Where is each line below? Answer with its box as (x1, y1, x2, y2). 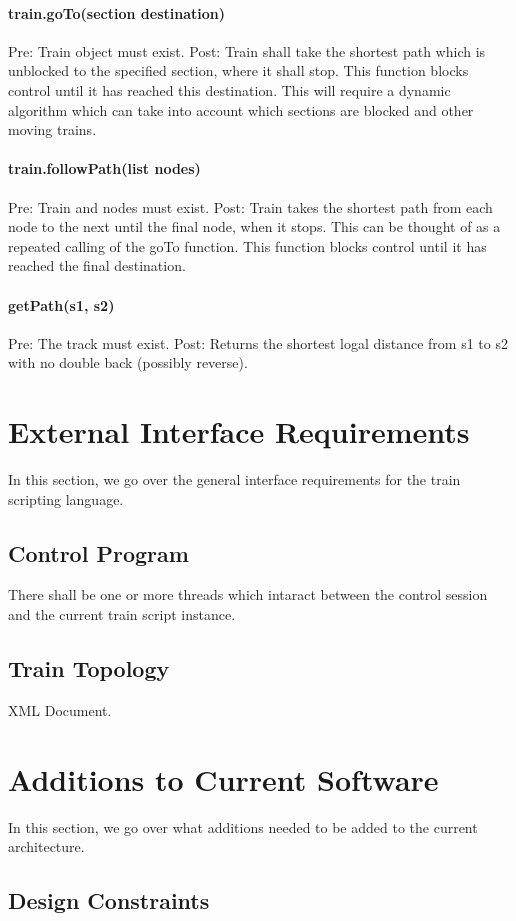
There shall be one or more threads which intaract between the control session (8, 584, 488, 605)
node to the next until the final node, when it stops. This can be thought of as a (8, 216, 501, 237)
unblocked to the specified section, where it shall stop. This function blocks (8, 60, 469, 81)
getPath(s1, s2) (8, 294, 115, 315)
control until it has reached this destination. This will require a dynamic (8, 79, 451, 100)
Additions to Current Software (8, 758, 439, 799)
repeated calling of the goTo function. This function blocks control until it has (8, 235, 487, 256)
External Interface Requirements (8, 411, 470, 452)
